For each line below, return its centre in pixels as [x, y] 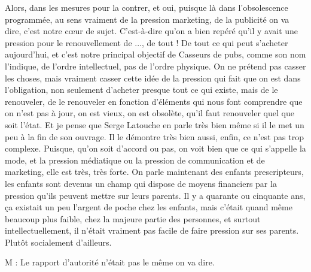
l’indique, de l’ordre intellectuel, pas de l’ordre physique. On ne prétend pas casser [155, 66]
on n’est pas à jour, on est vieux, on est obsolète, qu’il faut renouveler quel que [150, 113]
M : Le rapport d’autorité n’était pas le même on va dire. [110, 262]
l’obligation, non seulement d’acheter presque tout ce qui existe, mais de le [141, 90]
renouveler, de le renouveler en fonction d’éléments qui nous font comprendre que [154, 101]
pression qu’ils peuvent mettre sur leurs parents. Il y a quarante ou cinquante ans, [155, 195]
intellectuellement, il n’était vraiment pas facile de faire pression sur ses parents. [152, 230]
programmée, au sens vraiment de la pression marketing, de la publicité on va [147, 19]
